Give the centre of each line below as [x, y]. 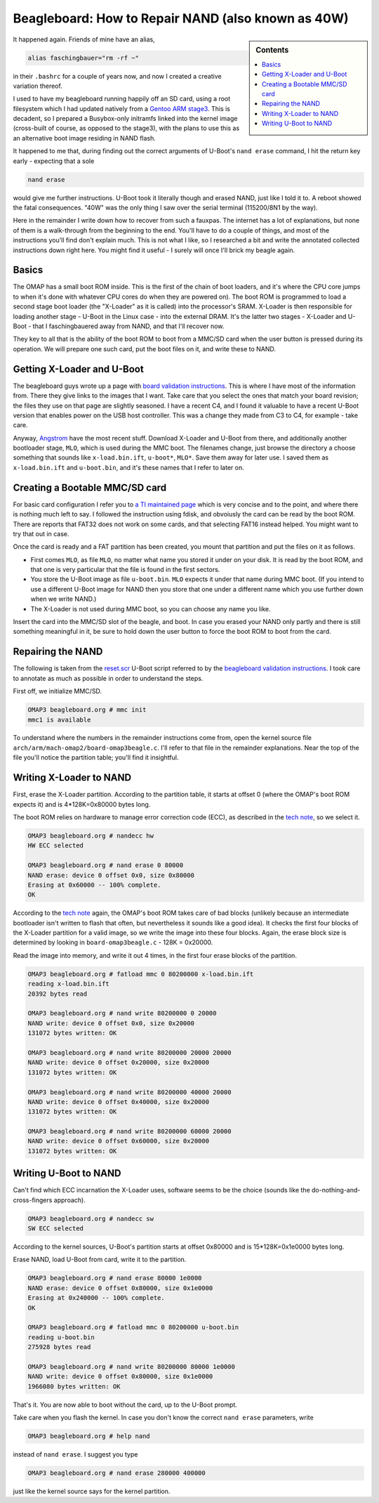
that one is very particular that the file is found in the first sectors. [125, 570]
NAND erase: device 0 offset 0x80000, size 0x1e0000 [120, 1288]
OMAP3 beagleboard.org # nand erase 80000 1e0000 [115, 1278]
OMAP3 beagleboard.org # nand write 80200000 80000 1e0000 [131, 1366]
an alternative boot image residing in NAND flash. [84, 138]
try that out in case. [41, 533]
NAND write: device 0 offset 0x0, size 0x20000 [111, 1023]
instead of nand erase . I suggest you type [75, 1455]
